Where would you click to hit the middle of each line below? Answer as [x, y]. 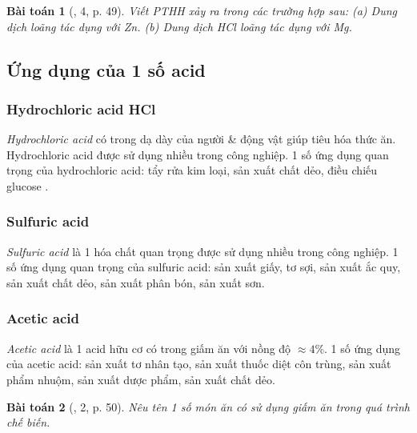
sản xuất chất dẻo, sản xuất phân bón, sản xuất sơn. [136, 282]
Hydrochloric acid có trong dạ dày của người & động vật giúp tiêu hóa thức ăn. [201, 139]
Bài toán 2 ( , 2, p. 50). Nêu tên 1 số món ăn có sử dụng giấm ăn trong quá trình [208, 406]
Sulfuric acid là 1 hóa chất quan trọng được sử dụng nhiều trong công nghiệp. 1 [202, 251]
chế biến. [28, 422]
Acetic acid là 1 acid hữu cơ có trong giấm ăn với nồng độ [149, 348]
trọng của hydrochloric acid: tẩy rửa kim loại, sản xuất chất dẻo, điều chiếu [192, 170]
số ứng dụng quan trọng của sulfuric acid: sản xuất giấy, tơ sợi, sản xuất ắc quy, [204, 267]
